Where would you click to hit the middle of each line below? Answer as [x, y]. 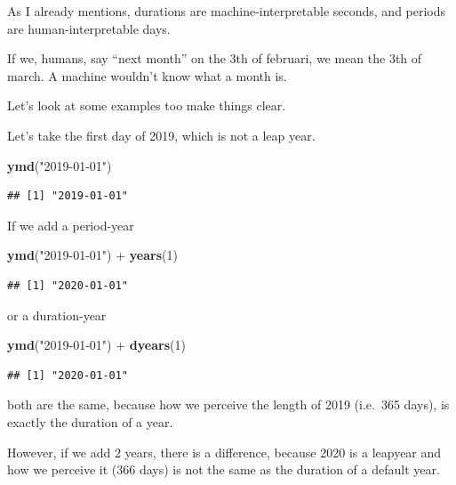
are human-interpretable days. [89, 28]
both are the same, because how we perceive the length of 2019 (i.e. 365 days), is [228, 404]
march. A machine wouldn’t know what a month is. [147, 75]
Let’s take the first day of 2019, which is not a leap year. [161, 135]
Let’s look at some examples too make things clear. [147, 105]
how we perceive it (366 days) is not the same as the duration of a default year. [224, 469]
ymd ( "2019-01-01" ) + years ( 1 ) [92, 255]
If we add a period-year [71, 225]
